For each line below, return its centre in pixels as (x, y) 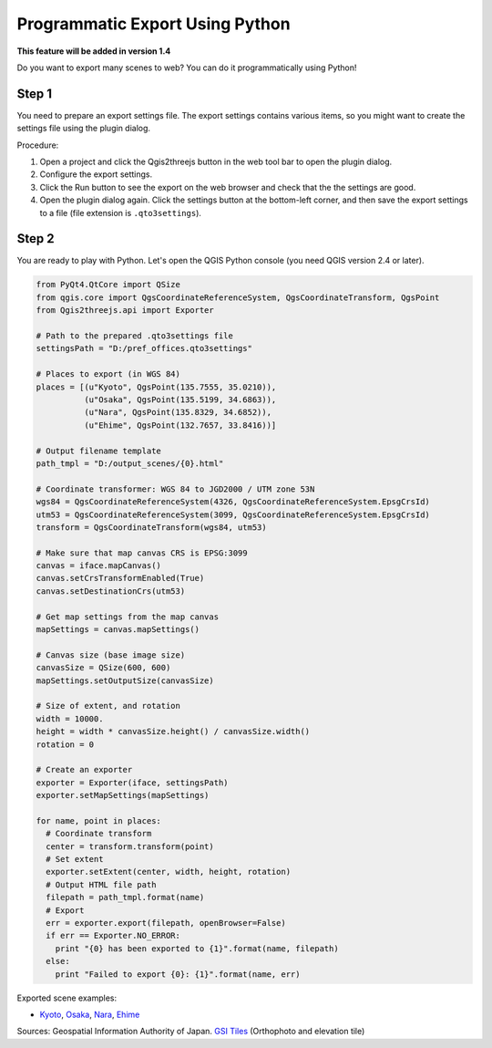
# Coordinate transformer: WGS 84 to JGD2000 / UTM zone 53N (175, 489)
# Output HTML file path (101, 884)
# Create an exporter (84, 770)
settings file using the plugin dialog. (83, 129)
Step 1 (35, 93)
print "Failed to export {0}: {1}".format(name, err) (178, 974)
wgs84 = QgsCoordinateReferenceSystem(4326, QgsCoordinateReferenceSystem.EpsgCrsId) (233, 502)
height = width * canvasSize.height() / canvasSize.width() (173, 732)
